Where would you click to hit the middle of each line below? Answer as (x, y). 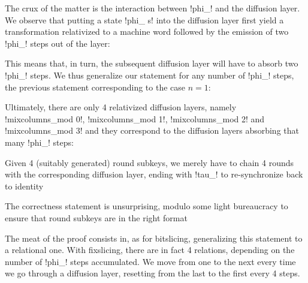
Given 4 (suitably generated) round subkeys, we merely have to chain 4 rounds (150, 162)
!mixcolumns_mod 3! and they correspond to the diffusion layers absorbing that (152, 130)
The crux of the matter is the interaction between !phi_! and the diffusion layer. (153, 8)
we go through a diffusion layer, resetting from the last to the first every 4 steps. (153, 273)
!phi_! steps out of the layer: (58, 43)
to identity (24, 186)
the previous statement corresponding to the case (95, 87)
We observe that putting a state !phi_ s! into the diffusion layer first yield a (144, 19)
